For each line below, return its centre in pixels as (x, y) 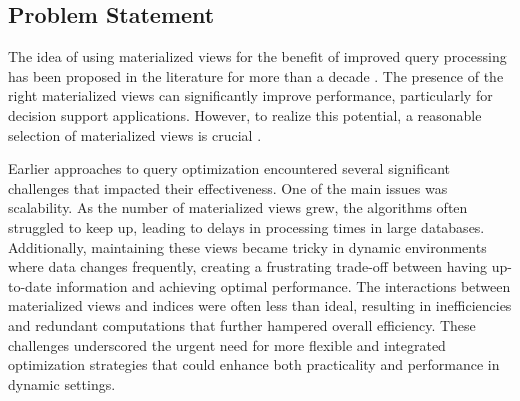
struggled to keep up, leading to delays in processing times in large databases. (246, 226)
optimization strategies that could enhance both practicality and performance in (254, 364)
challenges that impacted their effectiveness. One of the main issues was (228, 187)
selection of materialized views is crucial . (135, 134)
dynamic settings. (62, 383)
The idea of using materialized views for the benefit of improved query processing (257, 56)
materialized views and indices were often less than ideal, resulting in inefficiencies (260, 305)
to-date (30, 285)
